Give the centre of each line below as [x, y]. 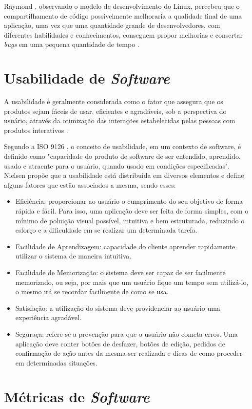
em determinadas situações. [56, 362]
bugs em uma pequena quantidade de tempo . [72, 44]
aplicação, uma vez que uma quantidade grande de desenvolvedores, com [112, 25]
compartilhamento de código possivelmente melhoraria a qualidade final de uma [123, 15]
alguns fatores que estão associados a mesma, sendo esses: [90, 184]
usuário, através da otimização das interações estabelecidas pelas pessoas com [120, 120]
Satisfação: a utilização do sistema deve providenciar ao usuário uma [118, 308]
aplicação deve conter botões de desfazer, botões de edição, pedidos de [120, 343]
